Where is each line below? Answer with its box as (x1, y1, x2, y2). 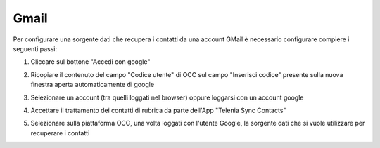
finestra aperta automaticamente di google (30, 81, 155, 89)
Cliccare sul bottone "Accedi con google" (30, 58, 151, 66)
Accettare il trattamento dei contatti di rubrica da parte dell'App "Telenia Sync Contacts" (30, 106, 286, 114)
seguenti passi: (13, 44, 58, 53)
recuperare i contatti (30, 128, 90, 137)
